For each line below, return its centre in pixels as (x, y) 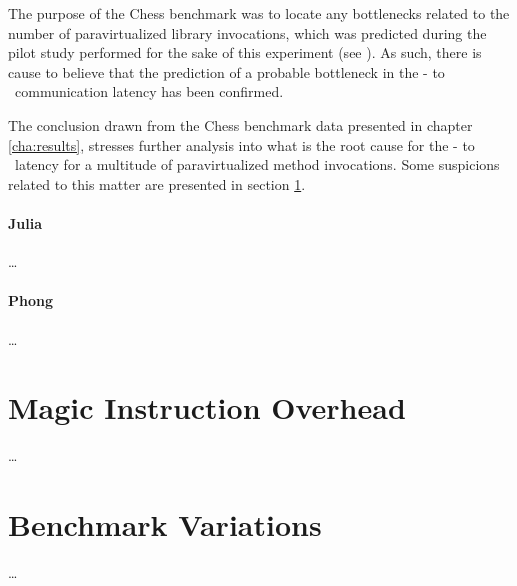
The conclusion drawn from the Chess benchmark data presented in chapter (240, 124)
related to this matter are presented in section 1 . (157, 183)
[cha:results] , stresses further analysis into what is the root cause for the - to (241, 144)
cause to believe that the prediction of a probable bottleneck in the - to (226, 71)
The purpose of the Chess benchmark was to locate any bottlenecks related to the (259, 13)
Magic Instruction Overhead (207, 407)
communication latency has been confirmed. (149, 91)
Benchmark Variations (165, 524)
